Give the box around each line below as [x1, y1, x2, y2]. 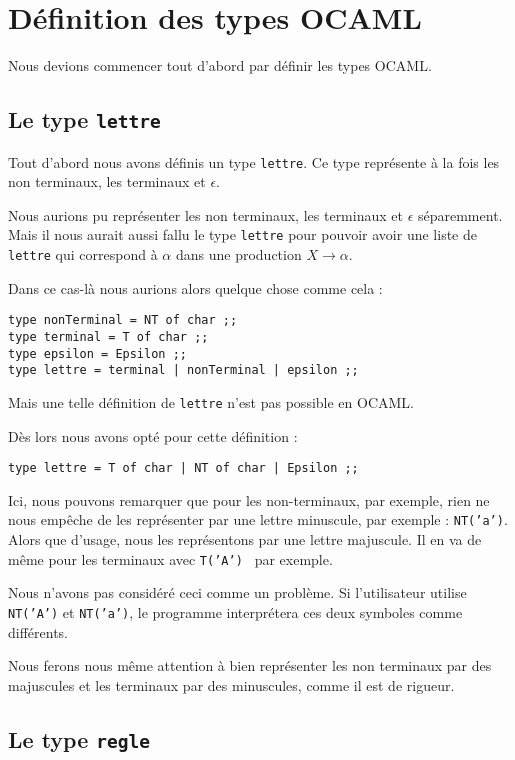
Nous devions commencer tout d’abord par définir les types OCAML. [8, 55, 432, 76]
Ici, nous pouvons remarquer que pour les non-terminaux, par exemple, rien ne [8, 489, 490, 510]
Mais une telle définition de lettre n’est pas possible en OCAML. [8, 391, 414, 412]
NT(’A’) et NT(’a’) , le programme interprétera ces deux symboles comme [8, 601, 463, 622]
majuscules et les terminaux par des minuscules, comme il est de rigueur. [8, 674, 455, 695]
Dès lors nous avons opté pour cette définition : [8, 425, 298, 446]
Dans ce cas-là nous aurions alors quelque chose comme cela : [8, 277, 383, 298]
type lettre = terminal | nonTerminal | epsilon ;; [8, 363, 359, 378]
